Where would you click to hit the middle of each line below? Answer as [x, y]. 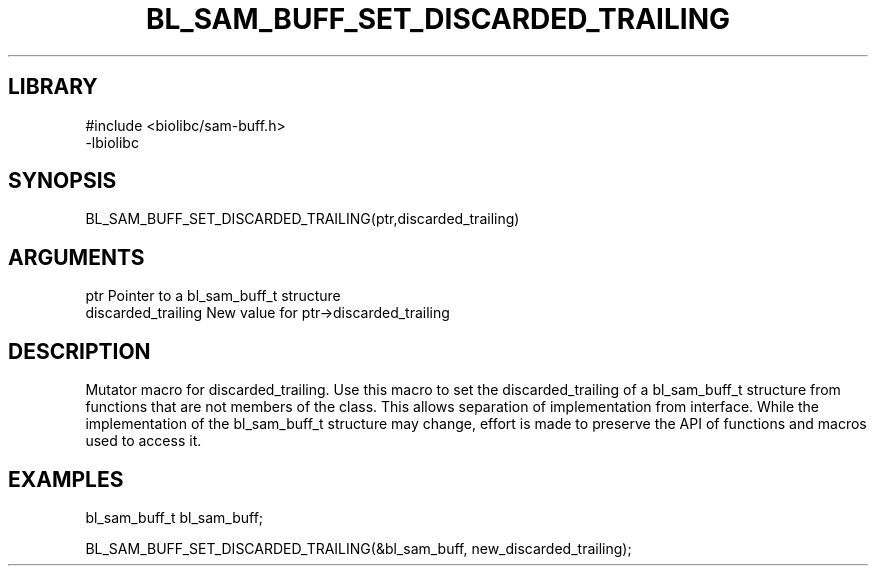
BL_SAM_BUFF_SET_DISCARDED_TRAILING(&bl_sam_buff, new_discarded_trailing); [358, 548]
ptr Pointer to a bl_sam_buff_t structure [213, 296]
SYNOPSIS [62, 181]
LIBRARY [53, 87]
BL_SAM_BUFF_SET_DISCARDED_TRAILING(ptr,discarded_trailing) [302, 219]
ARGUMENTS [76, 257]
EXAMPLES [66, 479]
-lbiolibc [112, 142]
